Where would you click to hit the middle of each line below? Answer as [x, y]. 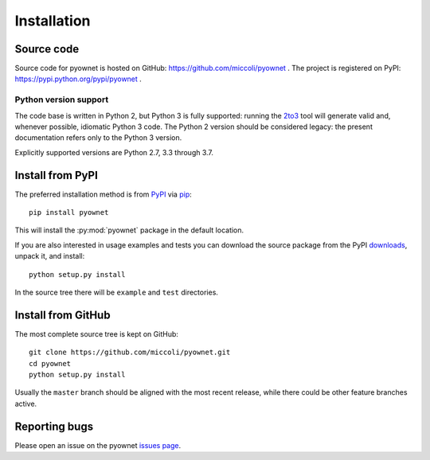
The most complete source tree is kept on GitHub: [97, 333]
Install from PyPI [57, 175]
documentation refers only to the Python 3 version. [98, 138]
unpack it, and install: [50, 256]
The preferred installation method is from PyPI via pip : [104, 194]
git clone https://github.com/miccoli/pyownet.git [130, 353]
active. [26, 403]
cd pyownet [50, 363]
